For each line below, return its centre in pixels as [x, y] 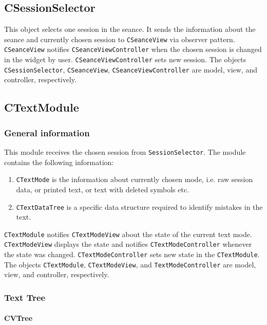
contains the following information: [59, 162]
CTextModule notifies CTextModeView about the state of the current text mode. [128, 234]
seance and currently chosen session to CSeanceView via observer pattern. [120, 39]
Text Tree [25, 297]
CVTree [18, 318]
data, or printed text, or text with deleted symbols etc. [103, 189]
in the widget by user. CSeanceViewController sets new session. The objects [125, 59]
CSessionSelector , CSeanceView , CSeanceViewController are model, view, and [131, 69]
